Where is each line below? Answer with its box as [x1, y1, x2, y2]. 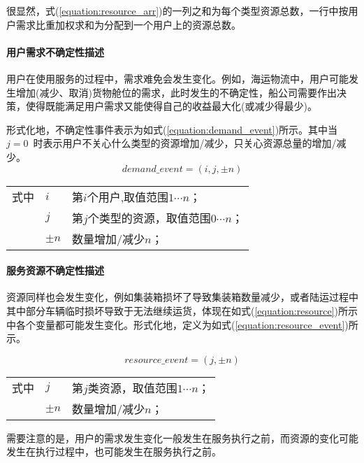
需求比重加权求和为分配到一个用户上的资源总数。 [15, 17, 241, 31]
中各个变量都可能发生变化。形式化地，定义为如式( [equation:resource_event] [6, 317, 345, 332]
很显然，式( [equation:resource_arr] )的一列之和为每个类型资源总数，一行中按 [6, 3, 349, 17]
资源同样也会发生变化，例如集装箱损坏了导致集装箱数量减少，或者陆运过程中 [6, 290, 358, 304]
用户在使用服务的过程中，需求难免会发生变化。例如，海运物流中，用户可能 [6, 71, 349, 85]
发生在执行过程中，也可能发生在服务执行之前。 [6, 444, 221, 459]
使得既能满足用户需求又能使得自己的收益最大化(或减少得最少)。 [25, 99, 317, 113]
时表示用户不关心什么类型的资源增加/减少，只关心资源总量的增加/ [33, 136, 337, 150]
